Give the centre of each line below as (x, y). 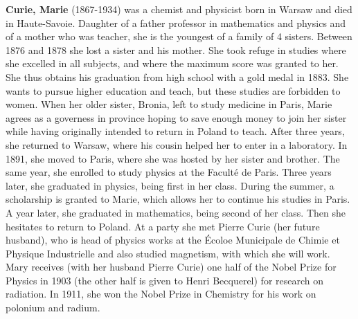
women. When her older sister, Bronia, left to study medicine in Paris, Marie (169, 104)
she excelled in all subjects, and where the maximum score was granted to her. (172, 63)
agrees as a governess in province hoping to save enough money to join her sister (176, 117)
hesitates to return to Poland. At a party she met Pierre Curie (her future (163, 226)
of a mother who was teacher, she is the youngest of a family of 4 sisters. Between (179, 36)
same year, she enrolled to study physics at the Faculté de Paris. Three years (169, 172)
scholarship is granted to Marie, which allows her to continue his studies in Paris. (178, 199)
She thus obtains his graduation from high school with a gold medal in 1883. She (177, 76)
